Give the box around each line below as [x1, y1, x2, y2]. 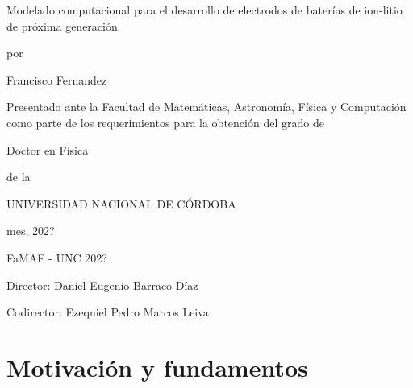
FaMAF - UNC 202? [6, 249, 107, 266]
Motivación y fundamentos [6, 350, 308, 383]
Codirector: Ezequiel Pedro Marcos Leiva [6, 303, 209, 320]
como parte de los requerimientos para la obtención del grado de [6, 114, 324, 130]
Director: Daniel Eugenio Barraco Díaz [6, 276, 198, 293]
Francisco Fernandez [6, 71, 107, 88]
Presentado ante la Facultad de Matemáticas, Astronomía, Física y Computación [6, 98, 407, 115]
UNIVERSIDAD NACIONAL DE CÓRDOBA [6, 195, 236, 212]
